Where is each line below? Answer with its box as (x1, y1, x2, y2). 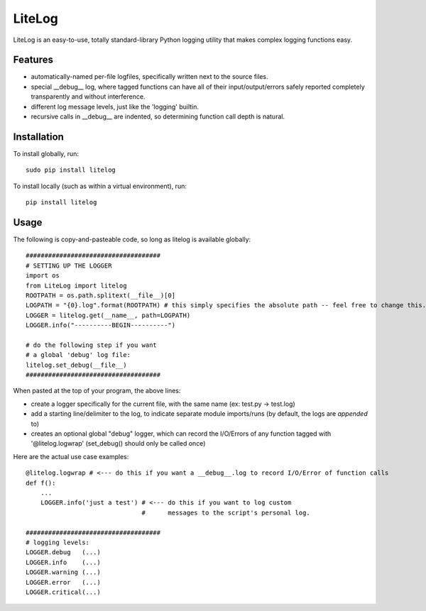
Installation (13, 131, 64, 143)
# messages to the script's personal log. (141, 508, 310, 517)
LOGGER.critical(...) (26, 588, 101, 596)
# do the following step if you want (26, 341, 158, 349)
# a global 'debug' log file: (26, 351, 131, 359)
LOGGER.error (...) (26, 578, 101, 586)
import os (26, 272, 60, 280)
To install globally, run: (13, 149, 80, 158)
